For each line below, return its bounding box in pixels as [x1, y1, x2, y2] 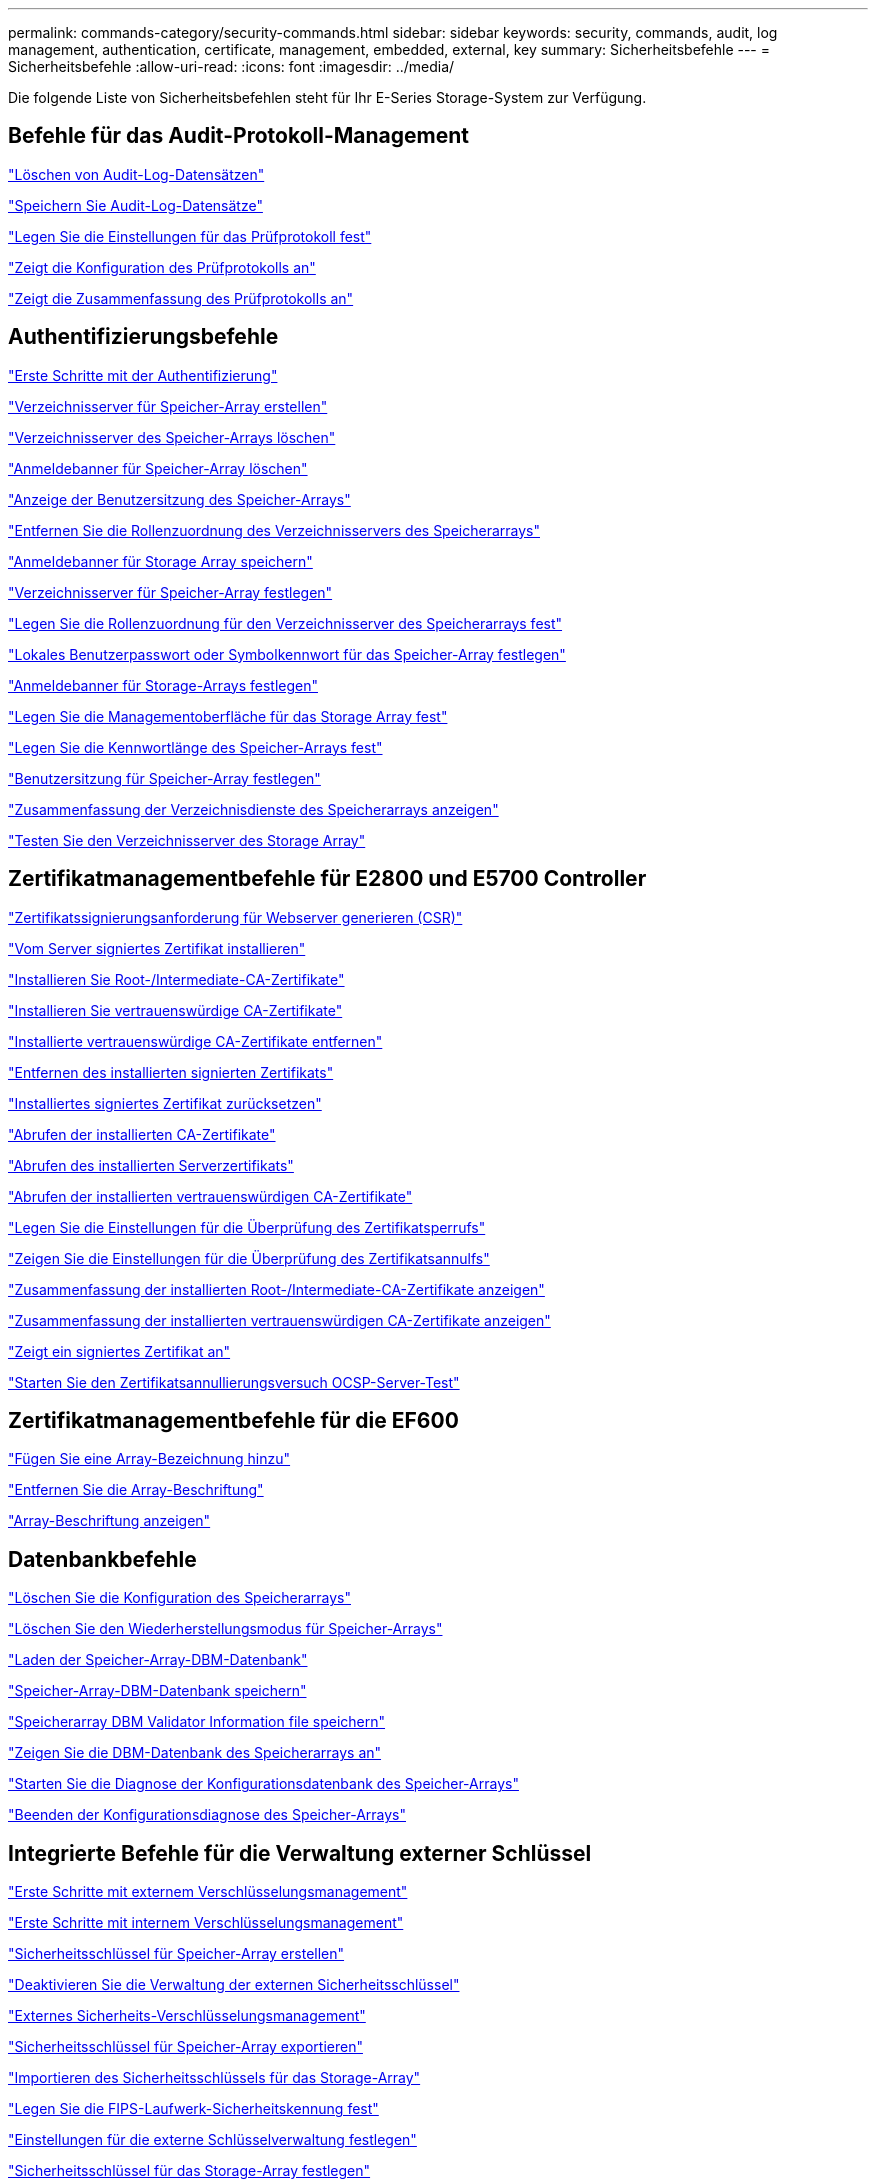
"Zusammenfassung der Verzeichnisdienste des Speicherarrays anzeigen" [8, 800, 499, 818]
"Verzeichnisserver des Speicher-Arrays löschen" [8, 428, 336, 446]
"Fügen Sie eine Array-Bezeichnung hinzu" [8, 1450, 291, 1468]
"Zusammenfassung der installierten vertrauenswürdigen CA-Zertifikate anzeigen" [8, 1311, 551, 1329]
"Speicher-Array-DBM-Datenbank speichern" [8, 1682, 307, 1700]
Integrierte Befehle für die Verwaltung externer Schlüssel [8, 1840, 592, 1866]
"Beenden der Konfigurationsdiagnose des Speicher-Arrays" [8, 1806, 406, 1824]
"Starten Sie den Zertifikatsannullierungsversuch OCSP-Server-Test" [8, 1373, 460, 1391]
